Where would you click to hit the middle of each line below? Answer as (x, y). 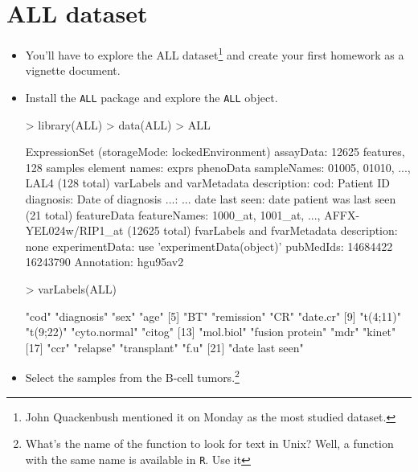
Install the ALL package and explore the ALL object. (152, 97)
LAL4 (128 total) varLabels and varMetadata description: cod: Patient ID (207, 183)
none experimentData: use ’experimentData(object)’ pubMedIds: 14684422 (209, 246)
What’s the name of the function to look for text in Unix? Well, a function (209, 443)
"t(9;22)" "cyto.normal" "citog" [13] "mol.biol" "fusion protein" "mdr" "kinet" (211, 332)
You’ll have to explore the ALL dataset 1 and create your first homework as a (215, 53)
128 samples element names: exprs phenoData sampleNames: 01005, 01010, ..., (218, 167)
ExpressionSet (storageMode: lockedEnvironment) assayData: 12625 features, (215, 152)
